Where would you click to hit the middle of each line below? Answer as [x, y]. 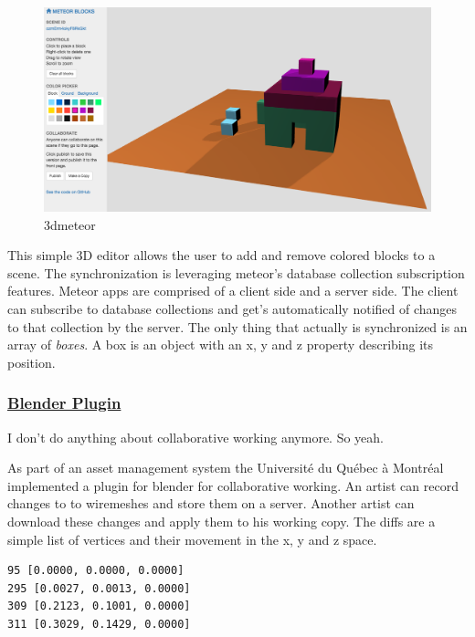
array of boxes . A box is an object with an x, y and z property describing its [221, 345]
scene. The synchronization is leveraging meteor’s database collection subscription [236, 272]
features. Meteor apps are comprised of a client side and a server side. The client [233, 291]
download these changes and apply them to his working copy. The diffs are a [222, 521]
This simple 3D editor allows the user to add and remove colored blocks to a [222, 255]
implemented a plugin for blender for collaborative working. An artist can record [233, 485]
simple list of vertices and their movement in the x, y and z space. [192, 539]
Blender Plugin [64, 403]
